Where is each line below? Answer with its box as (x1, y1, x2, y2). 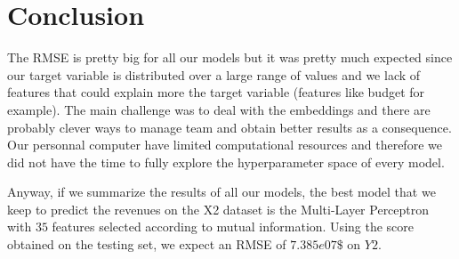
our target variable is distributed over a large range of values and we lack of (7, 65, 421, 84)
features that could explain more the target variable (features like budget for (7, 83, 425, 101)
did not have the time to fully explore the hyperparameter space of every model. (7, 152, 445, 171)
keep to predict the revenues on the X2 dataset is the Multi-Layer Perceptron (7, 199, 430, 218)
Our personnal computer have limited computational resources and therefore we (7, 135, 442, 154)
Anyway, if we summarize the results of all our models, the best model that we (7, 182, 436, 201)
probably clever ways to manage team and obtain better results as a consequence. (7, 117, 452, 136)
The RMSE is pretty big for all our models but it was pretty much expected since (7, 48, 453, 67)
